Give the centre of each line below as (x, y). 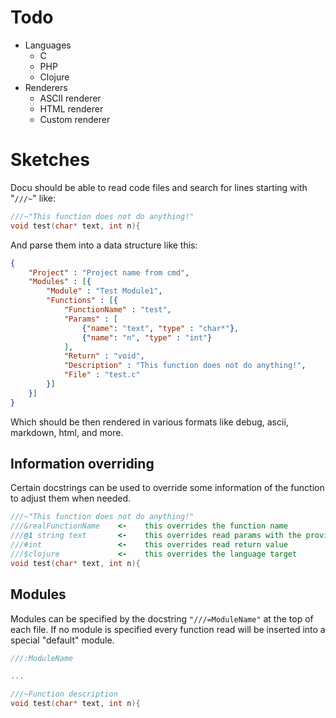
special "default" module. (62, 640)
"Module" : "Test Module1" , (104, 291)
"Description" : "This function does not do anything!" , (185, 366)
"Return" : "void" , (104, 356)
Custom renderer (75, 119)
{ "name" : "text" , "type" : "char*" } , (160, 328)
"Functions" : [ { (82, 301)
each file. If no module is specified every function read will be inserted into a (168, 629)
